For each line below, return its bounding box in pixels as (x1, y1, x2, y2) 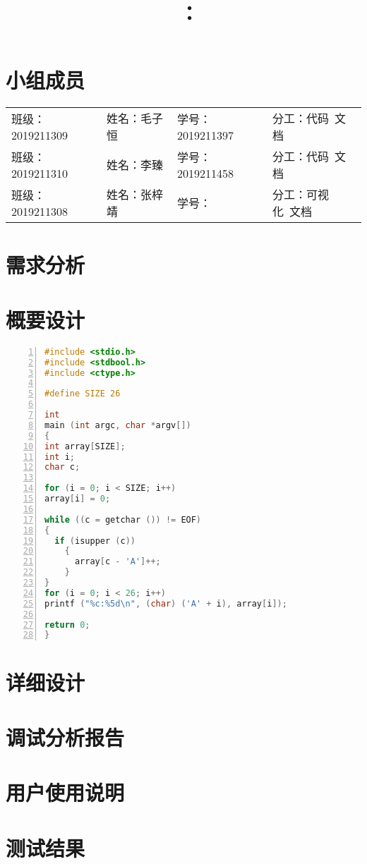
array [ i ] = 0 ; (44, 494, 111, 504)
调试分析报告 (6, 722, 125, 751)
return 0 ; (44, 619, 90, 630)
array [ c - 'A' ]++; (74, 556, 161, 567)
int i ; (44, 451, 75, 462)
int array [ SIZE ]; (44, 441, 126, 451)
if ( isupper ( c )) (54, 535, 136, 546)
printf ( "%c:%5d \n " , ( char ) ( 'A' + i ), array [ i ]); (44, 598, 287, 609)
